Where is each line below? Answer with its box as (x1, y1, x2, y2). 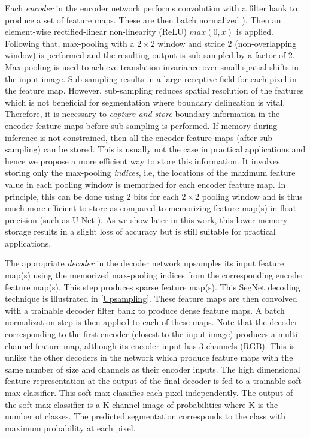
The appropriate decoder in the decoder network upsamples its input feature (5, 257, 284, 269)
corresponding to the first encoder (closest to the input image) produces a (5, 328, 276, 340)
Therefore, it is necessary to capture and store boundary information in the (5, 107, 280, 120)
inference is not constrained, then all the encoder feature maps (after (5, 131, 257, 143)
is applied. (236, 25, 273, 38)
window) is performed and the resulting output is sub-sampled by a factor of (5, 49, 286, 61)
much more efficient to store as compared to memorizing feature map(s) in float (5, 202, 297, 214)
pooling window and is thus (202, 190, 303, 202)
